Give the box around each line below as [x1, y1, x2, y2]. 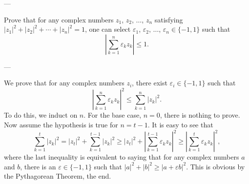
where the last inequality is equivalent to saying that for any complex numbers [4, 152, 239, 162]
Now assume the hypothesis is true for [4, 120, 118, 130]
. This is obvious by [186, 161, 245, 171]
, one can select [84, 24, 131, 34]
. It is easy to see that [147, 120, 213, 130]
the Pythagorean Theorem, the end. [4, 171, 111, 181]
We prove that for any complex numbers [4, 78, 124, 88]
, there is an [20, 161, 56, 171]
